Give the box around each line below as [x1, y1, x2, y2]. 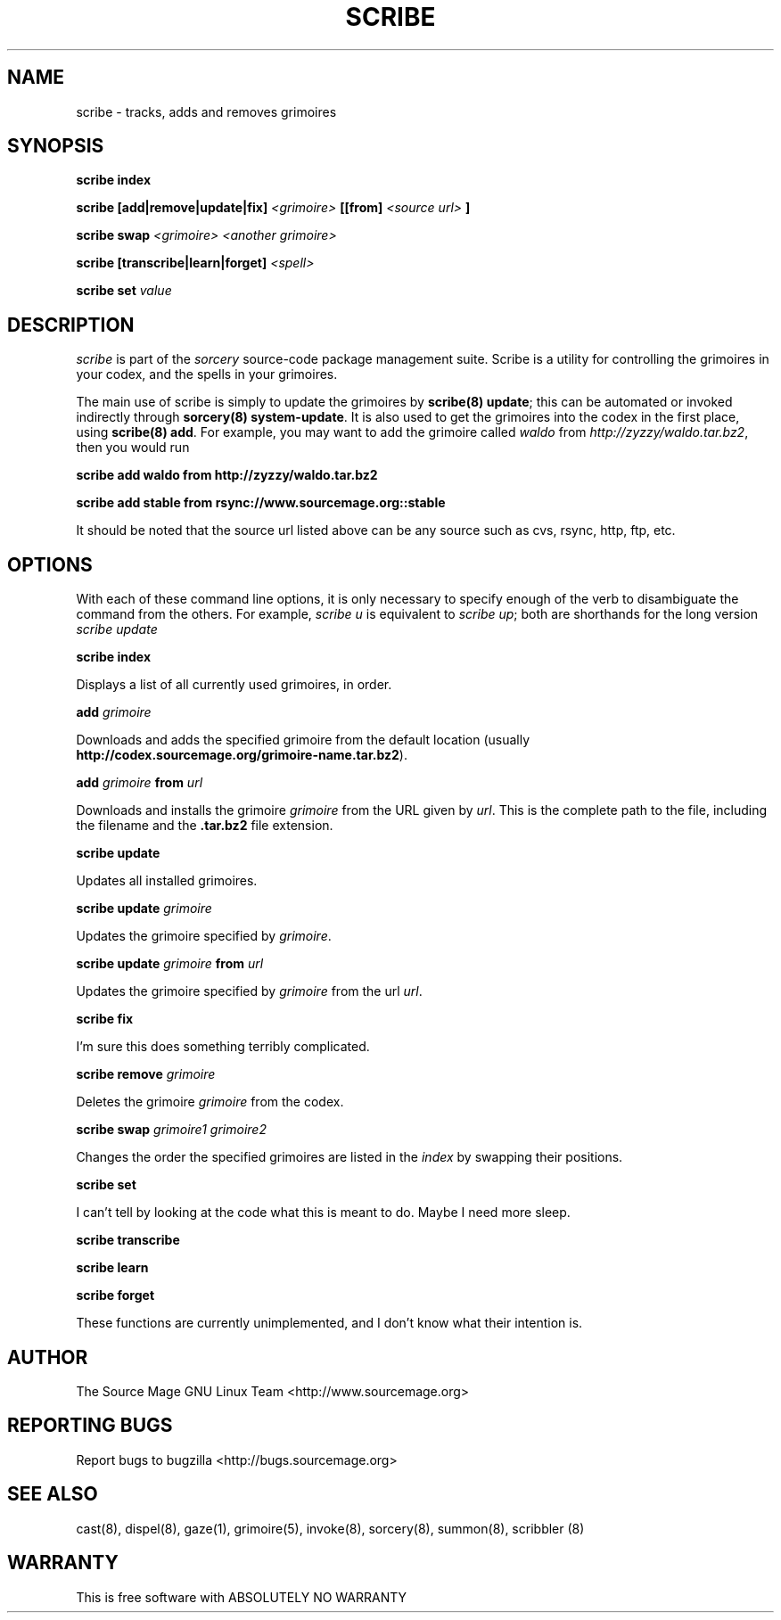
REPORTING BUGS [7, 1414, 173, 1437]
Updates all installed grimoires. [76, 873, 258, 889]
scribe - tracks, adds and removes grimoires [76, 103, 337, 119]
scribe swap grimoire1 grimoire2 [76, 1122, 267, 1138]
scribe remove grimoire [76, 1066, 216, 1082]
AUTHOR [7, 1345, 88, 1369]
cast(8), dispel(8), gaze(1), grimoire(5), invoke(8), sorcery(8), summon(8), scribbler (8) [76, 1520, 585, 1536]
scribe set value [76, 283, 172, 299]
